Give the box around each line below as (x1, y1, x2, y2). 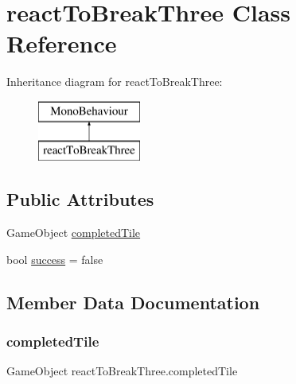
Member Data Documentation (6, 289, 260, 314)
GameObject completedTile (6, 224, 141, 241)
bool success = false (6, 250, 103, 267)
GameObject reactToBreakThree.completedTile (6, 363, 238, 379)
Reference (6, 27, 117, 60)
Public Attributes (6, 187, 154, 211)
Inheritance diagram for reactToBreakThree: (6, 73, 223, 90)
